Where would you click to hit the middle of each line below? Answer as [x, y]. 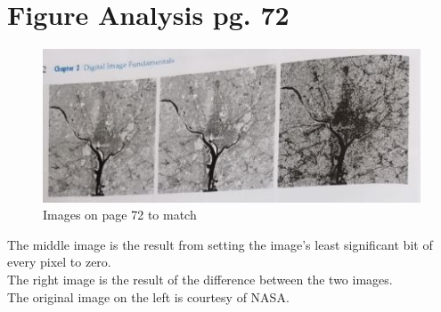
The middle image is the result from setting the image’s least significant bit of [220, 244]
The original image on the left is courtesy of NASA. [148, 296]
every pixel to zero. [59, 262]
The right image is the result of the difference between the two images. [200, 280]
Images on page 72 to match [120, 215]
